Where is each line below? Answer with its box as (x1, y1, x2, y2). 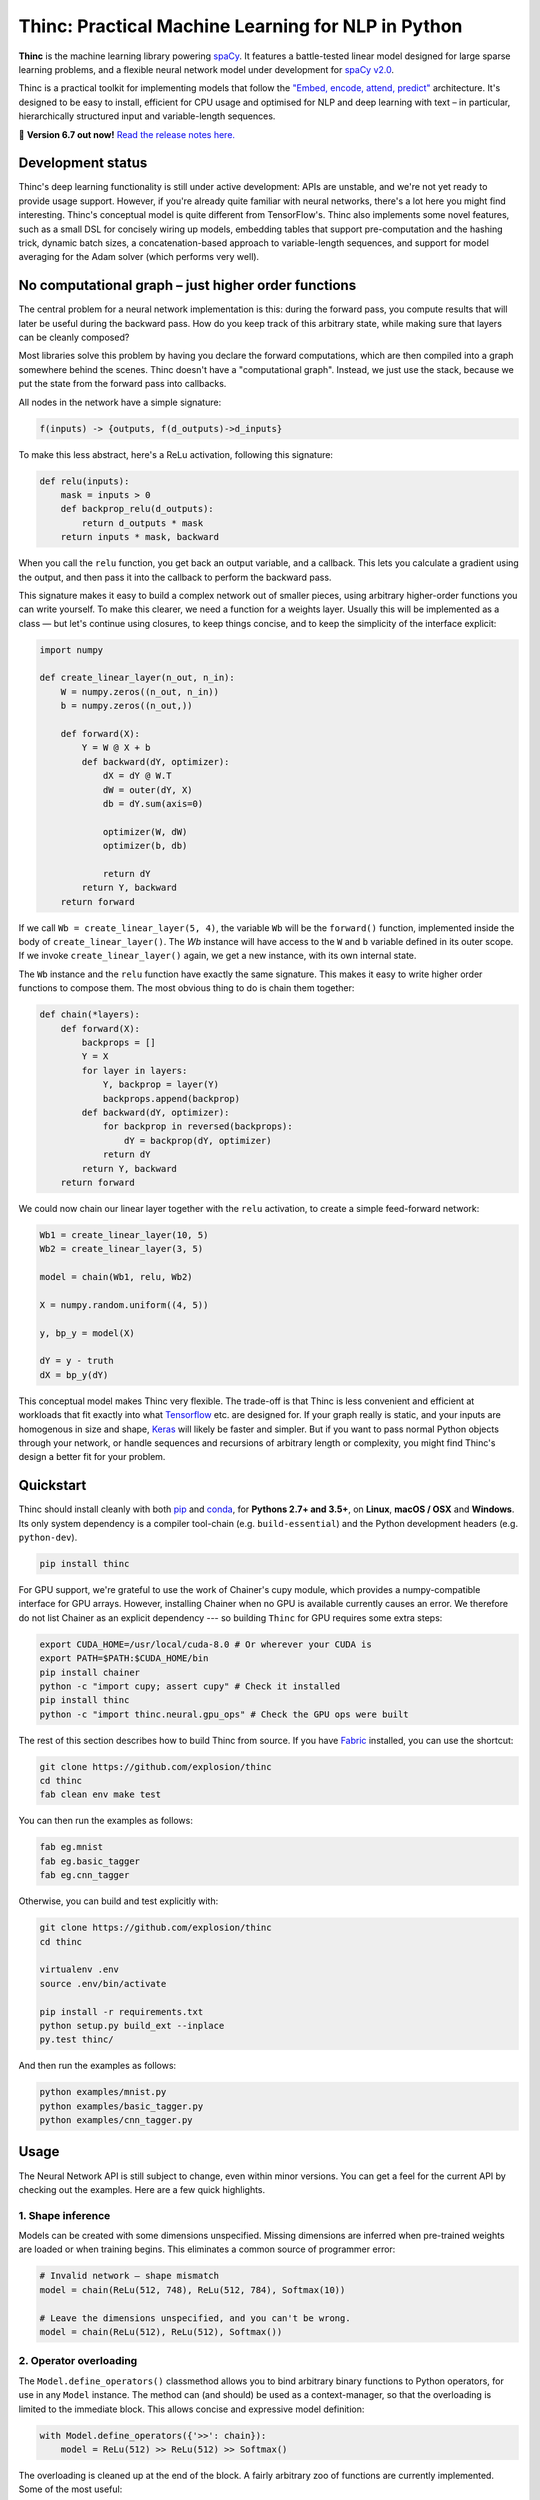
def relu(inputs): (39, 475, 130, 487)
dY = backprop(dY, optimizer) (123, 1135, 272, 1146)
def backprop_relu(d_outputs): (60, 503, 214, 515)
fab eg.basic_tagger (39, 1855, 140, 1867)
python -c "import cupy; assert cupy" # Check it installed (39, 1680, 341, 1692)
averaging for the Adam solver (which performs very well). (18, 251, 260, 263)
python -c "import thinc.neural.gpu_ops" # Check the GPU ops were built (39, 1708, 409, 1720)
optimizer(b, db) (102, 840, 188, 852)
